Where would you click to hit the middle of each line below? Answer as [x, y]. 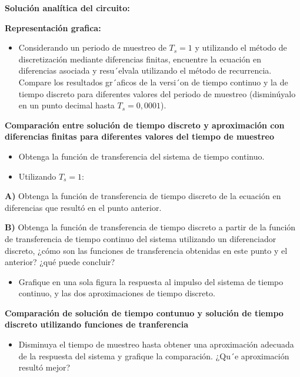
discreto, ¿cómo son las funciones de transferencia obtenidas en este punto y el [146, 250]
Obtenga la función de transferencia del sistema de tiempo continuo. [141, 156]
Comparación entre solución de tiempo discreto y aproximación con [145, 125]
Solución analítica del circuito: [67, 8]
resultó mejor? [44, 367]
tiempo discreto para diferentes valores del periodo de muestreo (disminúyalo [157, 93]
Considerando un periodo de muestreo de [92, 47]
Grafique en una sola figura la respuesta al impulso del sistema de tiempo [151, 281]
